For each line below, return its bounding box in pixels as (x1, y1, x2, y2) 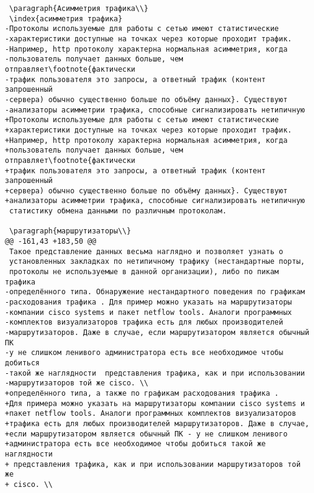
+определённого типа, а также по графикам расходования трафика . (5, 388, 279, 398)
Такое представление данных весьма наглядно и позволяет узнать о (9, 247, 284, 256)
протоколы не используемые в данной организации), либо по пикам (9, 267, 279, 277)
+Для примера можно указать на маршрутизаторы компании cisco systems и (5, 399, 305, 408)
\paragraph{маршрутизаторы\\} (9, 227, 131, 236)
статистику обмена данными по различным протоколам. (9, 207, 227, 216)
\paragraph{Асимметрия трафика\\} (9, 4, 149, 13)
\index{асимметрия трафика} (9, 14, 123, 23)
